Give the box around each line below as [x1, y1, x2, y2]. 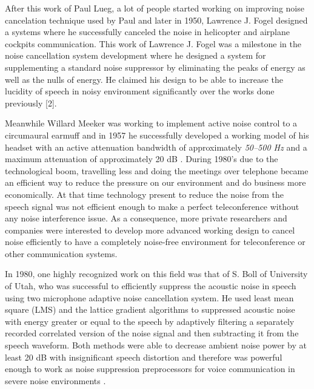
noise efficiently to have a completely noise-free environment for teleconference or [5, 235, 306, 248]
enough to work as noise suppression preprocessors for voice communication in [5, 362, 295, 375]
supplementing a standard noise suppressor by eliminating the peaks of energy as [5, 60, 306, 73]
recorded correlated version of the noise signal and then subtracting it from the [5, 327, 299, 339]
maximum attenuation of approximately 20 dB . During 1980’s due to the [5, 152, 278, 165]
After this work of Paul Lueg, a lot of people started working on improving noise [5, 2, 304, 14]
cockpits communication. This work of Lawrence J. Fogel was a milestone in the [5, 37, 301, 50]
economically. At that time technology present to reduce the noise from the [5, 188, 284, 200]
